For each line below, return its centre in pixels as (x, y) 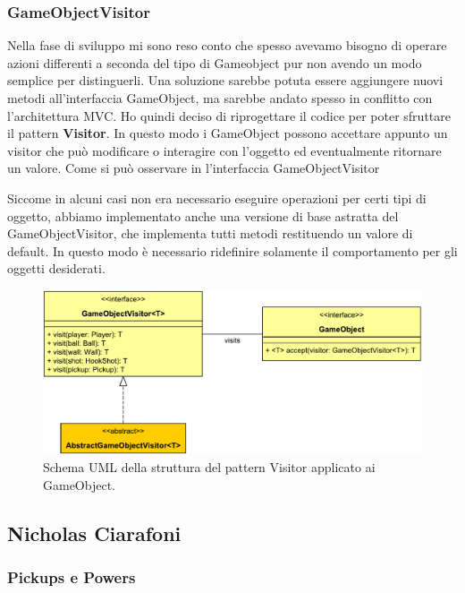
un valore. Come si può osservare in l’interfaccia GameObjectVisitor (194, 168)
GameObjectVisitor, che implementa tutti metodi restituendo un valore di (210, 233)
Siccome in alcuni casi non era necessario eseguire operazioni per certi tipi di (217, 198)
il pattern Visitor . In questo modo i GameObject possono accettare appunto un (228, 133)
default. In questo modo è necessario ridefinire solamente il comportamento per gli (232, 250)
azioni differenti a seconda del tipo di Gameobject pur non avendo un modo (215, 62)
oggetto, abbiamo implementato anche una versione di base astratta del (203, 215)
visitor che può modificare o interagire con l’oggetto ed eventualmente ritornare (224, 150)
